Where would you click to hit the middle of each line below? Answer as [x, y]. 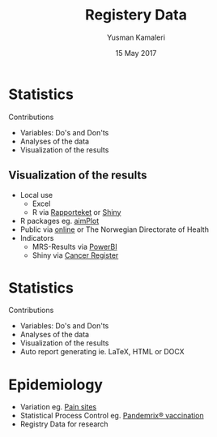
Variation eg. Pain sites [58, 407]
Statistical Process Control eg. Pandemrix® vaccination [112, 416]
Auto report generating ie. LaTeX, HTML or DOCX [102, 352]
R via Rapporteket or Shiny [77, 212]
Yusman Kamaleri [136, 37]
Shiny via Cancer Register [75, 255]
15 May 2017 [136, 53]
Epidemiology [56, 385]
